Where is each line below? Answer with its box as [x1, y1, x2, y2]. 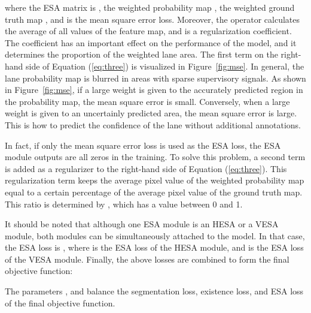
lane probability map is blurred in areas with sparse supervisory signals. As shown [5, 71, 306, 84]
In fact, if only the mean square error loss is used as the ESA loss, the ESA [5, 139, 281, 151]
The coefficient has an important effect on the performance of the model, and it [5, 36, 297, 49]
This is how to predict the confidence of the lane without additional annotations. [5, 118, 301, 131]
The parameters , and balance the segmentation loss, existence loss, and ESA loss [5, 285, 304, 297]
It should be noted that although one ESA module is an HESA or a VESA [5, 218, 279, 230]
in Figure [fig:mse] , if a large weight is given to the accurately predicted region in [5, 83, 303, 96]
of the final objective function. [5, 296, 115, 309]
